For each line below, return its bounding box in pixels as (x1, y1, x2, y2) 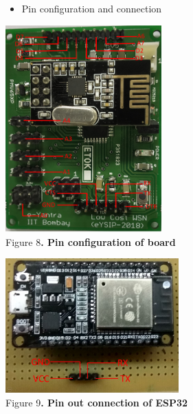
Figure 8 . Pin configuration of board (5, 234, 176, 249)
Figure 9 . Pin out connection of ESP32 (5, 395, 188, 409)
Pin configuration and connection (21, 1, 162, 15)
